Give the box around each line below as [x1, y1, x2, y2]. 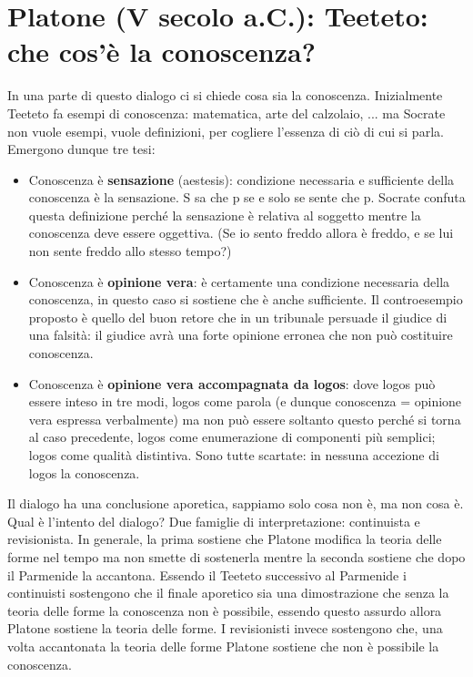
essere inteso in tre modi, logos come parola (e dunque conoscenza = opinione [28, 392, 462, 411]
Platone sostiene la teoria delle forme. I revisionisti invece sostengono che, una [7, 619, 443, 638]
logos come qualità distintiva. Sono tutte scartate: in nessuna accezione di [28, 446, 439, 464]
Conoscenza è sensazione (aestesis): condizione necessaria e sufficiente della [28, 169, 455, 189]
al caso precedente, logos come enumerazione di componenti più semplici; [28, 427, 436, 446]
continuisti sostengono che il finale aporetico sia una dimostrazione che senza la [7, 583, 449, 602]
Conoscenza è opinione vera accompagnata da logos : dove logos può [28, 374, 436, 393]
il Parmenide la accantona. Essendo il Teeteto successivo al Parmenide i [7, 565, 407, 584]
